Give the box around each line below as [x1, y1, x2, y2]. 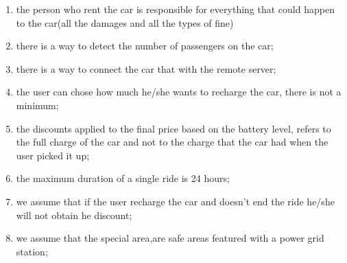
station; [16, 244, 48, 258]
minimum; [16, 98, 59, 112]
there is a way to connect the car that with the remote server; [16, 61, 276, 76]
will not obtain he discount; [16, 207, 132, 222]
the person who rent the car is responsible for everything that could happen [16, 2, 335, 16]
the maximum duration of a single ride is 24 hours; [16, 171, 230, 185]
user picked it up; [16, 148, 90, 162]
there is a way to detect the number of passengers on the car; [16, 38, 274, 53]
